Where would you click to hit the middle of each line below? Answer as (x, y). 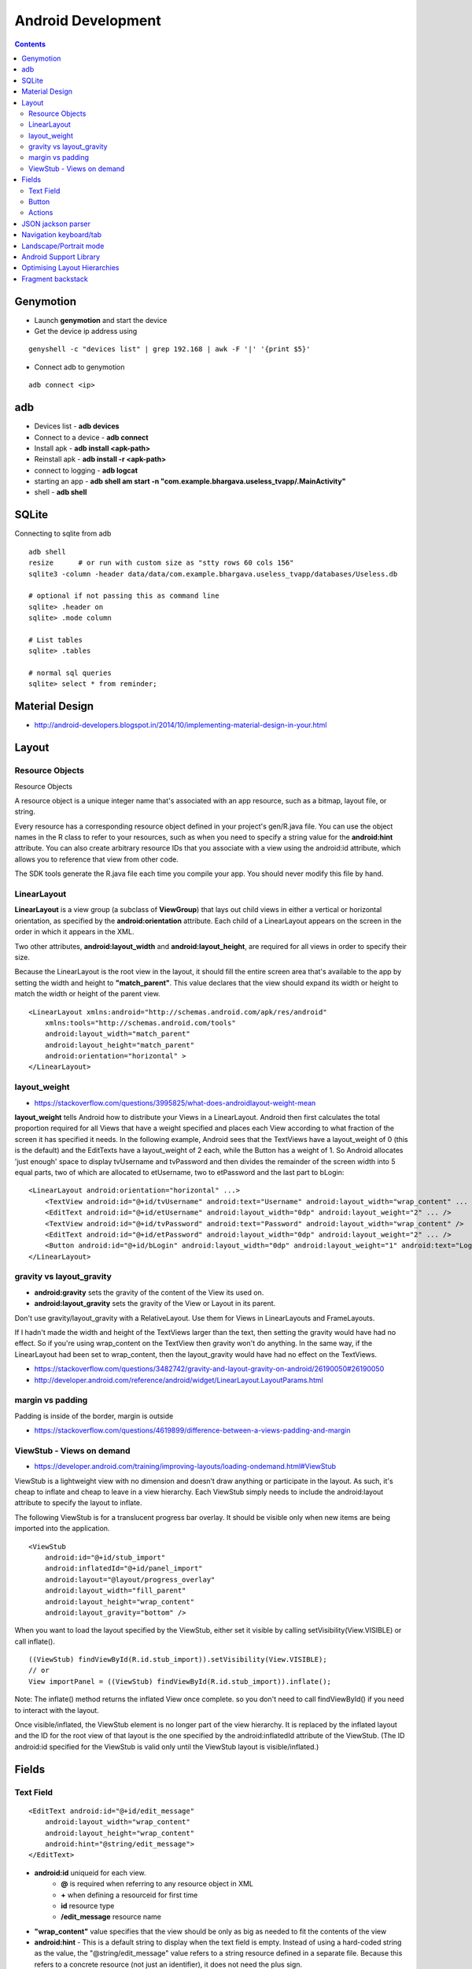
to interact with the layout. (57, 1710)
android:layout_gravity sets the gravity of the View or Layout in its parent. (155, 1303)
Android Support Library (61, 257)
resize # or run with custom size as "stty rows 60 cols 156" (161, 563)
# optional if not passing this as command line (124, 596)
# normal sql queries (70, 673)
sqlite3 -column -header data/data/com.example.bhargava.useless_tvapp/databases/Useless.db (213, 574)
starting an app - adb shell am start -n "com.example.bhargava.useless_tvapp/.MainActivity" (190, 481)
